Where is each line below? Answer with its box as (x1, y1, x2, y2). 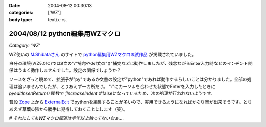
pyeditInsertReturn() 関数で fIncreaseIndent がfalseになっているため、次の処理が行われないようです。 (9, 90, 215, 96)
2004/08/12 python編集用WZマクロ (9, 30, 121, 38)
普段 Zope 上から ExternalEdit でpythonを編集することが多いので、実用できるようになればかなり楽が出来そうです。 (9, 99, 244, 105)
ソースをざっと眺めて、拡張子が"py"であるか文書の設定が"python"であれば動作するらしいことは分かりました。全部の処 (9, 76, 252, 82)
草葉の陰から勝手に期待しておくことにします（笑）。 (22, 106, 128, 112)
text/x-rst (48, 16, 67, 22)
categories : (9, 10, 33, 16)
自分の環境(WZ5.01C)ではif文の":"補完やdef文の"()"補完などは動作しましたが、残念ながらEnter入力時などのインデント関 (9, 61, 253, 66)
